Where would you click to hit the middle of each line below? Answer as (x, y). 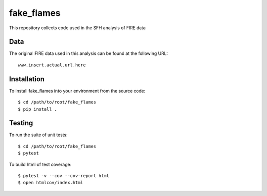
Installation (27, 79)
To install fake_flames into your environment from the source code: (77, 91)
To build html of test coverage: (40, 164)
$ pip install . (38, 109)
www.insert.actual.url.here (52, 65)
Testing (21, 123)
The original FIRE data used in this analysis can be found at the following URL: (89, 53)
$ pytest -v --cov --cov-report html (64, 176)
